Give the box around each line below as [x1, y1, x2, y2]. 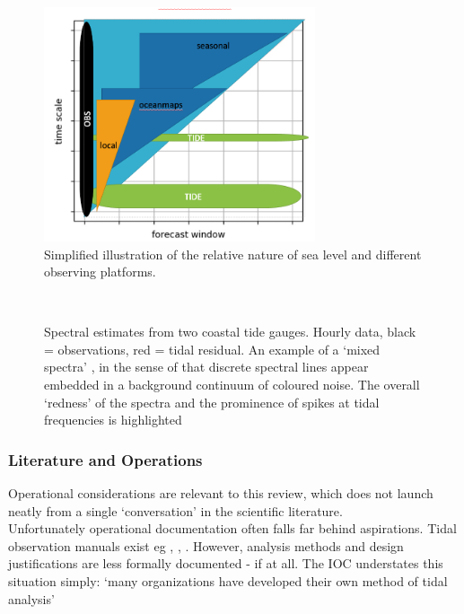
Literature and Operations [8, 448, 203, 470]
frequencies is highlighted [44, 410, 182, 429]
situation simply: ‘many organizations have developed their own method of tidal [8, 572, 448, 591]
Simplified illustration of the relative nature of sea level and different [44, 244, 422, 263]
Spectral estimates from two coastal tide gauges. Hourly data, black [44, 322, 416, 341]
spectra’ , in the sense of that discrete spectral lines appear [44, 357, 369, 376]
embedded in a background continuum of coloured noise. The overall [44, 375, 420, 394]
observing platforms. [44, 262, 156, 281]
